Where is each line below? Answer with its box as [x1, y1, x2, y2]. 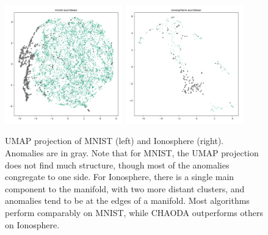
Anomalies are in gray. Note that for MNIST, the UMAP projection [5, 146, 259, 159]
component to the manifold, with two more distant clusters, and [5, 182, 245, 195]
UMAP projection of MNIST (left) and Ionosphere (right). [5, 134, 224, 147]
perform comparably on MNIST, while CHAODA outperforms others [5, 206, 263, 219]
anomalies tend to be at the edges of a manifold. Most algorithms [5, 194, 250, 207]
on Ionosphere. [5, 218, 60, 231]
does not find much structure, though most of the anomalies [5, 158, 230, 171]
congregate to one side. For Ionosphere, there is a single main [5, 170, 234, 183]
